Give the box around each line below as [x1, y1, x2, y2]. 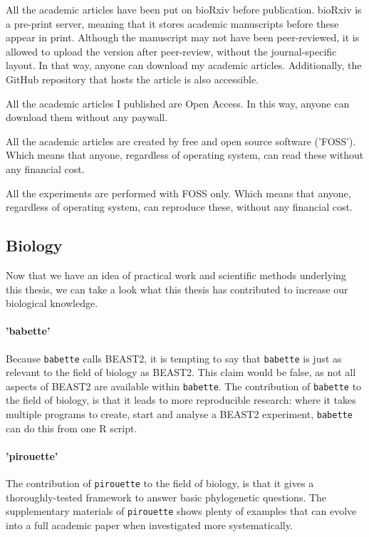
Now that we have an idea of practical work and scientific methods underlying [6, 267, 346, 282]
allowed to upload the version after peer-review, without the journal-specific [6, 43, 337, 58]
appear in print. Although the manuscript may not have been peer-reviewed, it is [6, 30, 360, 45]
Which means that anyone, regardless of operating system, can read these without [6, 147, 364, 162]
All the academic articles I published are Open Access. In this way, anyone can [6, 95, 350, 110]
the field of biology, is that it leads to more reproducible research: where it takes [6, 392, 356, 407]
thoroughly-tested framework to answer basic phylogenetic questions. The [6, 489, 327, 504]
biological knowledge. [6, 296, 98, 311]
